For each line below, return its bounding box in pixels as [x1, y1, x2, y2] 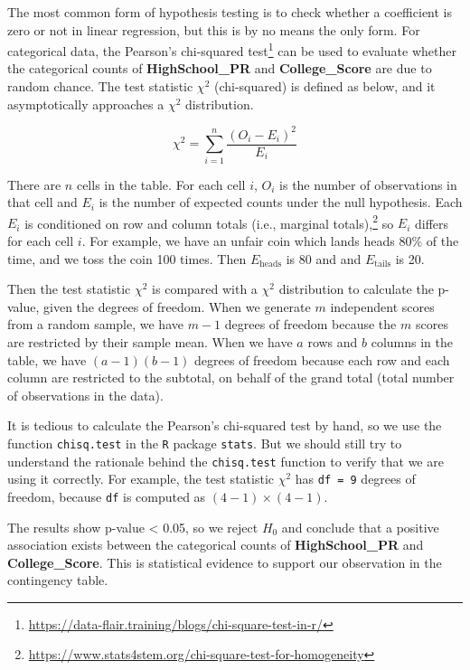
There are [7, 175, 61, 193]
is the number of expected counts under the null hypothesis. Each [99, 193, 463, 212]
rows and [307, 332, 358, 351]
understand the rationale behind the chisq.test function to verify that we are [7, 451, 444, 470]
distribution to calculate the [278, 279, 434, 298]
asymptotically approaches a [7, 94, 164, 113]
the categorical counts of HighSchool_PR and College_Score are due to [7, 59, 432, 78]
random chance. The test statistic [7, 77, 193, 96]
